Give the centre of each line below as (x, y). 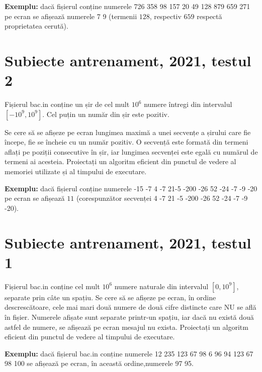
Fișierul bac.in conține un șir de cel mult (67, 104)
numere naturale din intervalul (161, 286)
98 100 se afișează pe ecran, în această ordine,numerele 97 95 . (99, 363)
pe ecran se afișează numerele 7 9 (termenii (71, 16)
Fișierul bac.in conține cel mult (52, 286)
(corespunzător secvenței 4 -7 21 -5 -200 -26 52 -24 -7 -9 (162, 198)
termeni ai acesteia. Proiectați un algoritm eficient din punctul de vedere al (120, 161)
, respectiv (165, 16)
